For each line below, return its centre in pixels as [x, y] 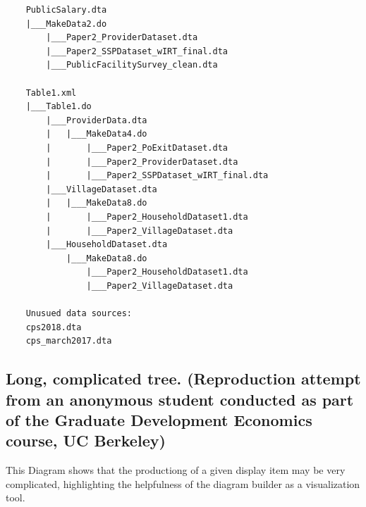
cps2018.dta [54, 327]
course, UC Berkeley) [86, 440]
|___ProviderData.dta [97, 120]
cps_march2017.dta [69, 341]
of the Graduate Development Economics [159, 420]
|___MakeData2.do [66, 24]
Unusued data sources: [79, 314]
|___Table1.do [59, 107]
